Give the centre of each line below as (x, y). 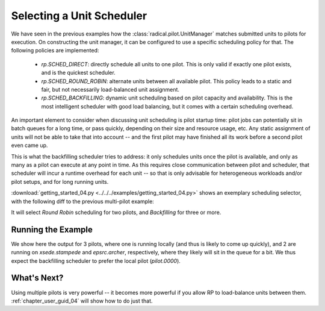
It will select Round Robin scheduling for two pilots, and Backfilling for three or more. (116, 212)
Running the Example (52, 229)
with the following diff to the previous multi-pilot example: (83, 201)
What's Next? (37, 278)
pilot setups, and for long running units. (60, 181)
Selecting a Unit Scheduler (79, 16)
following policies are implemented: (55, 51)
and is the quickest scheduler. (78, 73)
